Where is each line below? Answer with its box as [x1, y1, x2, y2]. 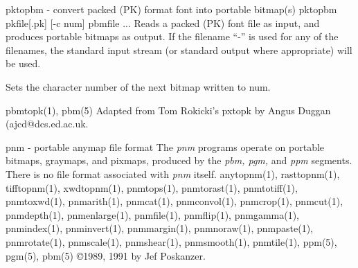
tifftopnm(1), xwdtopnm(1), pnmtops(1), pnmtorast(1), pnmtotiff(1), [6, 180, 298, 195]
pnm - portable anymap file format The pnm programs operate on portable [6, 139, 325, 154]
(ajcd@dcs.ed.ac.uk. [6, 116, 89, 131]
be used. [6, 56, 41, 71]
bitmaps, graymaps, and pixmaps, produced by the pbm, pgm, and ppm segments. [6, 153, 352, 168]
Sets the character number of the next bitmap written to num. [6, 79, 271, 93]
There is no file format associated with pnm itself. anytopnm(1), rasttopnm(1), [6, 166, 340, 181]
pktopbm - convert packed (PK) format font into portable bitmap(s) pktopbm [6, 2, 337, 16]
